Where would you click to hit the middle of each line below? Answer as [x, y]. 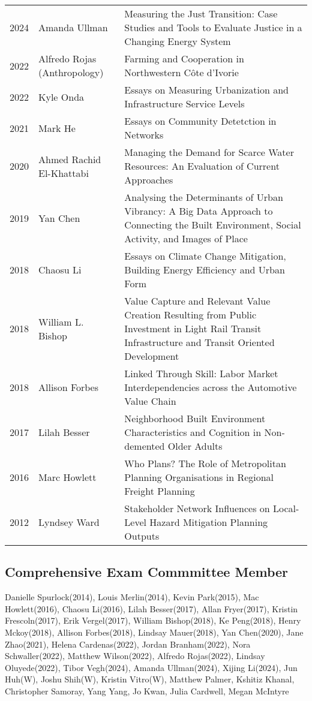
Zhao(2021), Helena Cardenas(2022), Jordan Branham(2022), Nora [128, 644]
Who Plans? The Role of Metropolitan [205, 463]
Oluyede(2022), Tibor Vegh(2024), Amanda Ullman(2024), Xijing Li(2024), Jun [151, 667]
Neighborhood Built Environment [195, 418]
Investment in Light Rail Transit [193, 328]
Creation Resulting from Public [190, 315]
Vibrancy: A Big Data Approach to [199, 211]
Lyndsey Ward [69, 522]
